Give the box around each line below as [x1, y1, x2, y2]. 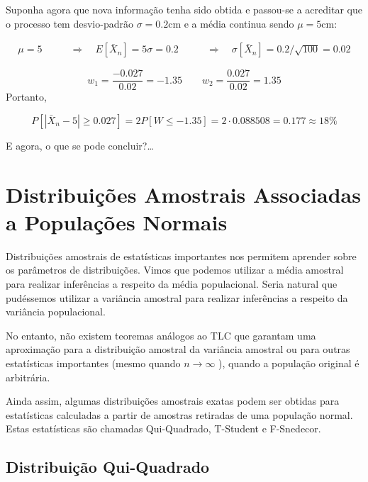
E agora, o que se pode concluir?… [6, 138, 154, 152]
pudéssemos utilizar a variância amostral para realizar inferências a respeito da [6, 290, 348, 305]
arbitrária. [6, 369, 50, 384]
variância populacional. [6, 304, 106, 319]
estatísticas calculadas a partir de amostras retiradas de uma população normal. [6, 407, 353, 422]
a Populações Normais [6, 207, 228, 236]
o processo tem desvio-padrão [6, 16, 133, 30]
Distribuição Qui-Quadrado [6, 456, 210, 478]
